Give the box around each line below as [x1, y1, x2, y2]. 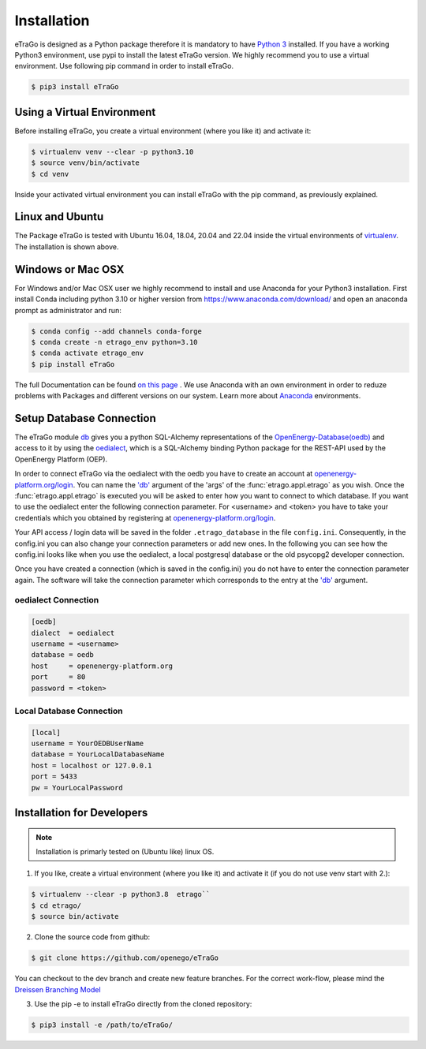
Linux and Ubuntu [14, 210, 104, 224]
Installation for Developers [14, 806, 148, 819]
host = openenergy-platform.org [31, 661, 174, 670]
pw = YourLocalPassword [31, 783, 124, 792]
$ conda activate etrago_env [31, 349, 144, 358]
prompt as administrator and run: [14, 305, 121, 315]
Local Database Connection [14, 705, 124, 716]
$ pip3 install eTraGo [31, 83, 119, 91]
